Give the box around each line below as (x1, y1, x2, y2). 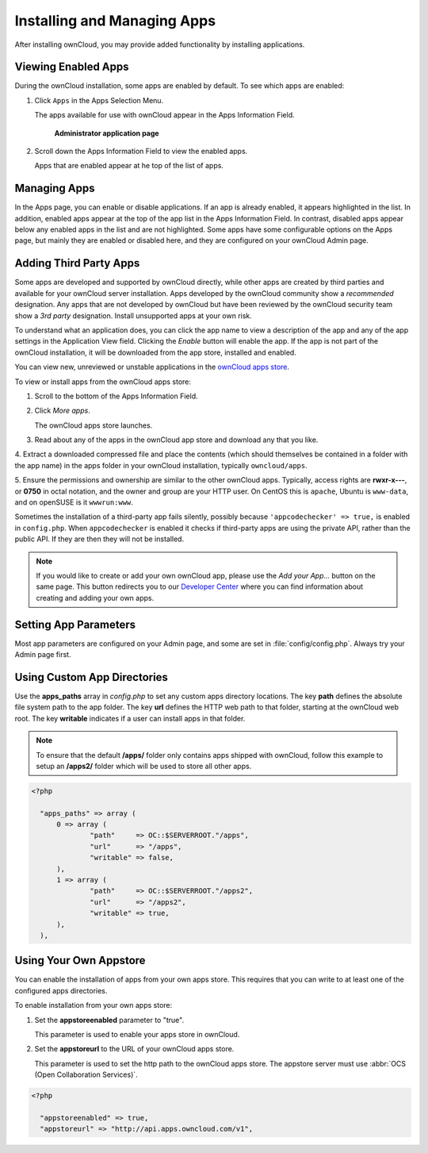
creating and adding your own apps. (36, 593, 155, 602)
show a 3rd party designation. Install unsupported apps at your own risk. (14, 310, 253, 321)
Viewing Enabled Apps (14, 60, 130, 74)
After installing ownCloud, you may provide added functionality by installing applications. (14, 40, 305, 49)
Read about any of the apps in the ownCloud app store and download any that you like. (34, 435, 319, 444)
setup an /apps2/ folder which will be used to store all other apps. (36, 761, 252, 771)
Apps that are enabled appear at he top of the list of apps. (34, 161, 224, 171)
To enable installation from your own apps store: (14, 1001, 173, 1010)
